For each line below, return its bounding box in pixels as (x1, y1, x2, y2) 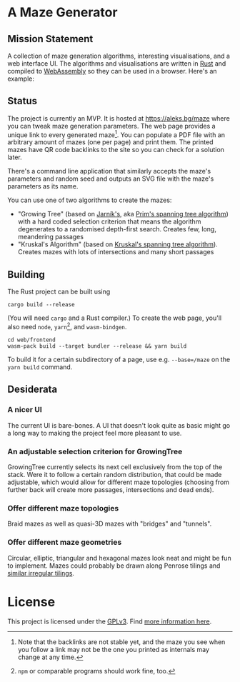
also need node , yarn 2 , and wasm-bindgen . (7, 321, 127, 331)
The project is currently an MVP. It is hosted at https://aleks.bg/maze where (7, 114, 230, 122)
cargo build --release (7, 301, 75, 309)
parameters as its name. (7, 182, 79, 191)
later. (7, 153, 23, 161)
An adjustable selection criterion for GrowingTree (7, 446, 183, 456)
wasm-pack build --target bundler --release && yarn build (7, 342, 187, 350)
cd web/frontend (7, 336, 56, 343)
